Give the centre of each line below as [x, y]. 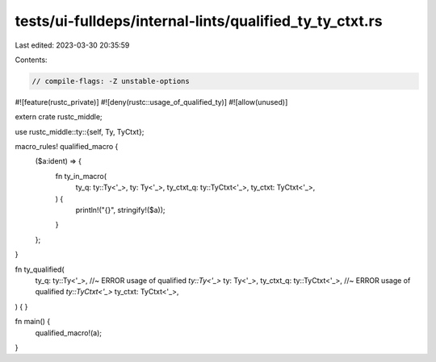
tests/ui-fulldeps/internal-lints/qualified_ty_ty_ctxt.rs [199, 21]
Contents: [31, 60]
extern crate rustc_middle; [59, 117]
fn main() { [33, 322]
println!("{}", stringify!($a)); [120, 210]
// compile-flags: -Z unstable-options [111, 81]
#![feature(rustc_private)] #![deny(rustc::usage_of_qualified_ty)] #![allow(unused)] [151, 102]
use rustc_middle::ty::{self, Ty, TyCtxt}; [80, 131]
